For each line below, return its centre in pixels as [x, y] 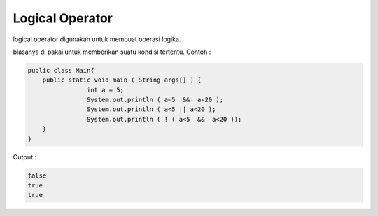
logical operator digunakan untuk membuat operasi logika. [97, 39]
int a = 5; [105, 90]
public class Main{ [61, 70]
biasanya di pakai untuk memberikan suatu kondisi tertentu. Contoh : [112, 52]
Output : [24, 157]
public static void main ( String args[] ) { [122, 80]
